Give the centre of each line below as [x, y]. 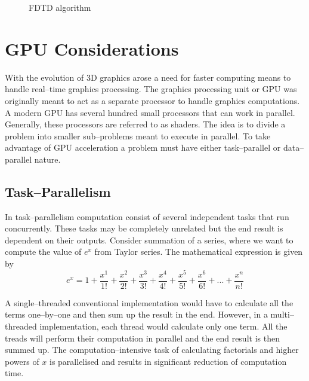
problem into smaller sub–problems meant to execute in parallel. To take [138, 135]
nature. [47, 159]
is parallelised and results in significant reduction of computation [168, 361]
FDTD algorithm [60, 7]
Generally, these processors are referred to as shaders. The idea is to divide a [145, 124]
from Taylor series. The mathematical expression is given [199, 252]
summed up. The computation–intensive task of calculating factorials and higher [152, 350]
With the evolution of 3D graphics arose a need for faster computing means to [148, 77]
